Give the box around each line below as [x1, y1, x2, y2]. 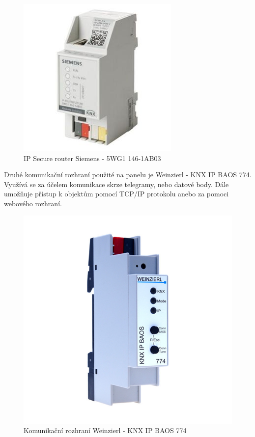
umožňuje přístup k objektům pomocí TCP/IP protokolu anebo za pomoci [4, 189, 229, 199]
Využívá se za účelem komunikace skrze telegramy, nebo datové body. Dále [4, 179, 229, 189]
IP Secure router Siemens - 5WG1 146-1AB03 [24, 153, 161, 163]
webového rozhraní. [4, 198, 62, 208]
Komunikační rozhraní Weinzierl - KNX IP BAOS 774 [24, 425, 187, 436]
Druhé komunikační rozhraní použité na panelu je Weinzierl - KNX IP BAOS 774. [4, 169, 252, 180]
